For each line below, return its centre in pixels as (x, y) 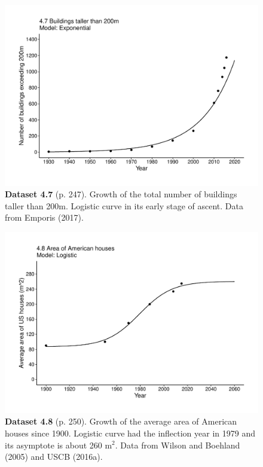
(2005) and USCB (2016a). (54, 457)
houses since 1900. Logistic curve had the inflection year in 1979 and (130, 433)
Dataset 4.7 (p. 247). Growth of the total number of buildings (121, 194)
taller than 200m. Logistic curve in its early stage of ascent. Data (124, 205)
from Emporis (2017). (44, 217)
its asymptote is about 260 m (59, 445)
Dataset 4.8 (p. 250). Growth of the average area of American (121, 421)
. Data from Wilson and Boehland (178, 445)
